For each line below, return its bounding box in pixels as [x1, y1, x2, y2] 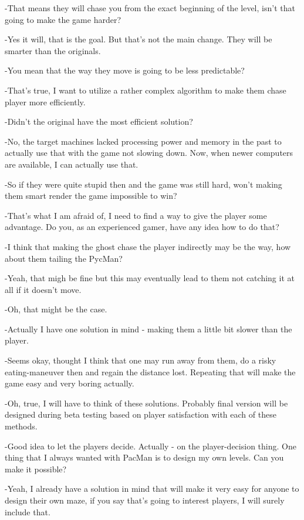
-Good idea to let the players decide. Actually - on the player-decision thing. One [5, 439, 296, 452]
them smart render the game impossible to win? [5, 189, 177, 202]
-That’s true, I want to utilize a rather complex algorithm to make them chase [5, 84, 286, 96]
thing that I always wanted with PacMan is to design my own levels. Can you [5, 451, 284, 464]
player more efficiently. [5, 95, 86, 108]
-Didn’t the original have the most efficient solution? [5, 115, 193, 128]
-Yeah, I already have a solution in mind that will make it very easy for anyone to [5, 482, 299, 495]
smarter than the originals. [5, 44, 101, 56]
